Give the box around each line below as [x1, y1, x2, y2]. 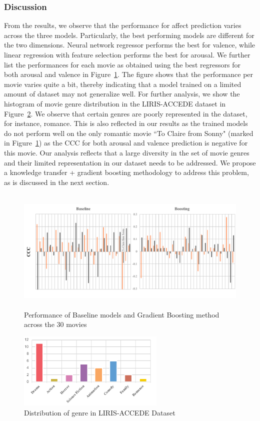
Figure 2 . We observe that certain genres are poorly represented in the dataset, [4, 108, 247, 118]
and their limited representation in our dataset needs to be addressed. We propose [4, 157, 256, 167]
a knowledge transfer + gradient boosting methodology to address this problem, [4, 167, 249, 177]
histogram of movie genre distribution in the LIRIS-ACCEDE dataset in [4, 98, 226, 108]
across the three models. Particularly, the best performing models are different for [4, 29, 254, 40]
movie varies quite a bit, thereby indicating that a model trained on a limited [4, 78, 241, 89]
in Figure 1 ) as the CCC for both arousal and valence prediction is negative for [4, 137, 248, 148]
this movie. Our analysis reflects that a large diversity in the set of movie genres [4, 147, 249, 157]
